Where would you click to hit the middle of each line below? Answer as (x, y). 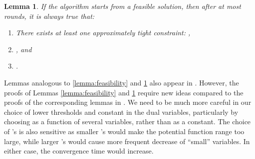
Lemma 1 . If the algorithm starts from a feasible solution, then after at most (123, 6)
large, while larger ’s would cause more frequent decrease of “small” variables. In (127, 141)
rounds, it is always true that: (49, 16)
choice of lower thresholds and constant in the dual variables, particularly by (121, 112)
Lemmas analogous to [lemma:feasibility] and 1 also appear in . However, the (122, 82)
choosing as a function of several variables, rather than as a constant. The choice (127, 121)
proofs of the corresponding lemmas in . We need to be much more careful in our (128, 102)
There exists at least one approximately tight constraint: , (103, 33)
